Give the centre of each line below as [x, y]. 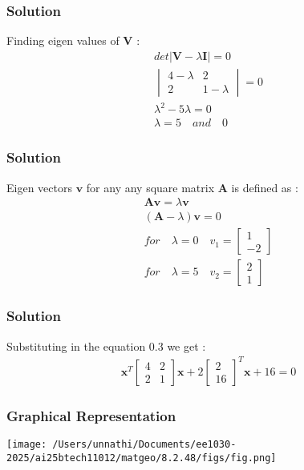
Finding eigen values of [63, 40]
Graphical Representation [91, 415]
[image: [27, 444]
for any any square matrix [150, 187]
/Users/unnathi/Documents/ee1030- [144, 444]
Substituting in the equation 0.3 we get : [106, 345]
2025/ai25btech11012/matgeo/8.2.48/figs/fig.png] [142, 458]
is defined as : [265, 187]
